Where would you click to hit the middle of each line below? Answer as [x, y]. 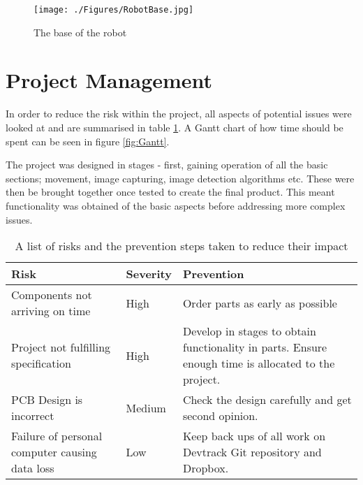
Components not [52, 295]
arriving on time [51, 311]
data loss [33, 468]
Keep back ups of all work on [254, 436]
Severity [149, 274]
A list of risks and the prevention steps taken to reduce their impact [181, 246]
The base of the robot [80, 32]
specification [41, 363]
